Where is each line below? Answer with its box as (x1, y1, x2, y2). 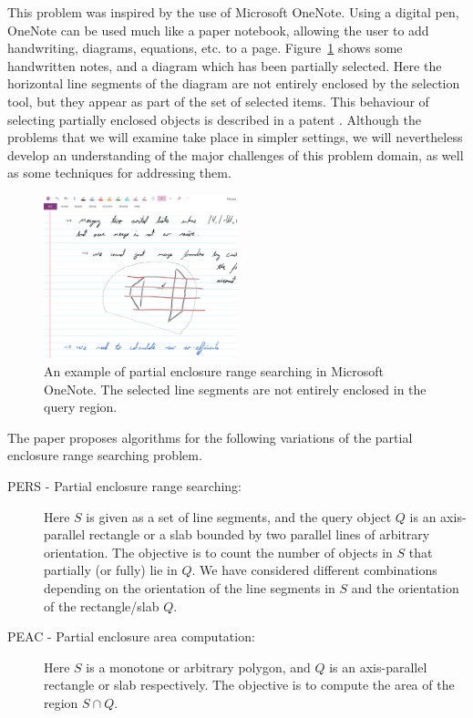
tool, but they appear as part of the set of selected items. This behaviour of (7, 91, 429, 110)
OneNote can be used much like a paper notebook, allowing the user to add (7, 20, 429, 39)
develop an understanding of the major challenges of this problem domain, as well (7, 145, 464, 164)
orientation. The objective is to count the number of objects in (44, 542, 393, 561)
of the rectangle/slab (44, 596, 159, 615)
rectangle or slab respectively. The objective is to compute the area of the (44, 675, 455, 694)
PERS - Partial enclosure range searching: (7, 476, 242, 495)
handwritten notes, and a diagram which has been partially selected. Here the (7, 56, 442, 75)
